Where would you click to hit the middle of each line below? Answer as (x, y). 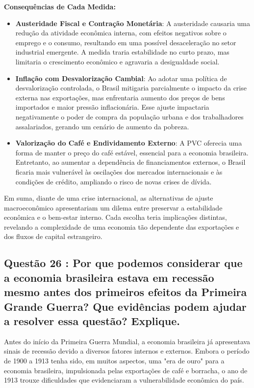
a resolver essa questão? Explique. (92, 321)
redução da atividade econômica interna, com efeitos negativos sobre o (121, 33)
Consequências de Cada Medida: (60, 6)
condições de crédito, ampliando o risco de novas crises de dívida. (114, 181)
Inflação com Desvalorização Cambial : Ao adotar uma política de (121, 78)
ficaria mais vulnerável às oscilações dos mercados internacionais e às (119, 171)
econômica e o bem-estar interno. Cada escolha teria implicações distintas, (115, 217)
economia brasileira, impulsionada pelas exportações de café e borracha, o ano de (126, 370)
